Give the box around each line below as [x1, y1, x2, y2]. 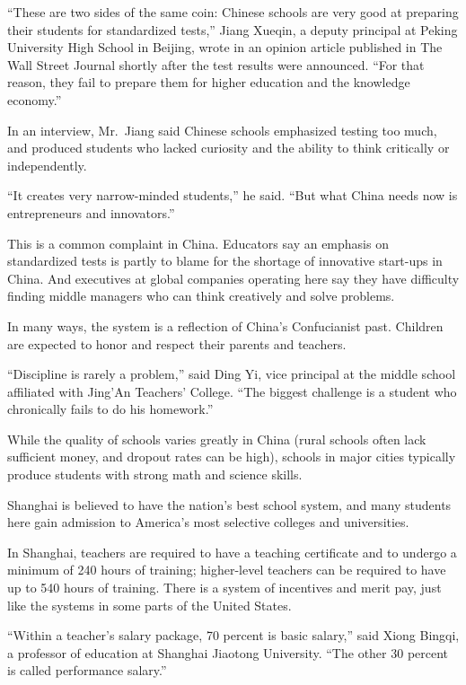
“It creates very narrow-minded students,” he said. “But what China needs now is [7, 186, 458, 205]
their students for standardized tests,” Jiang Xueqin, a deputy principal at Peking [7, 20, 458, 39]
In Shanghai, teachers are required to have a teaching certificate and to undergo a [7, 542, 457, 561]
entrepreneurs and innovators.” [7, 203, 175, 222]
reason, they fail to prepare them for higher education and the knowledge [7, 73, 410, 92]
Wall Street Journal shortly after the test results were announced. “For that [7, 55, 425, 74]
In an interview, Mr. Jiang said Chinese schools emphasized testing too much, [7, 120, 437, 139]
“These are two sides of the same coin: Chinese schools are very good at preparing [7, 3, 459, 21]
